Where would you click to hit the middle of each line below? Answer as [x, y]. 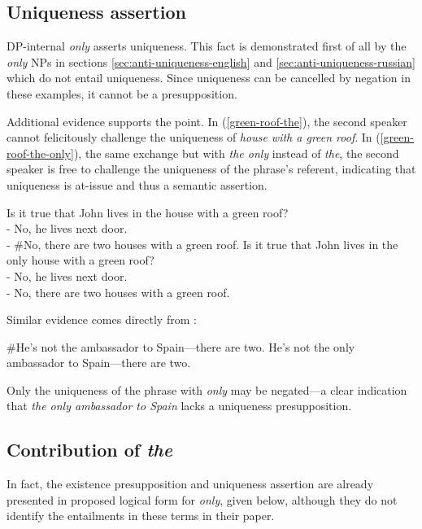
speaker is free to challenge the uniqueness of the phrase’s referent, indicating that [211, 169]
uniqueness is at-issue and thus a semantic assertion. [137, 184]
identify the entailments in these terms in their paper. [141, 516]
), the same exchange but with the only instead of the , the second [236, 153]
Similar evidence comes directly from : [102, 319]
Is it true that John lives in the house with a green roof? [148, 212]
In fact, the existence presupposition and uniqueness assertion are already [190, 484]
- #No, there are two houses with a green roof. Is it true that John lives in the [202, 244]
